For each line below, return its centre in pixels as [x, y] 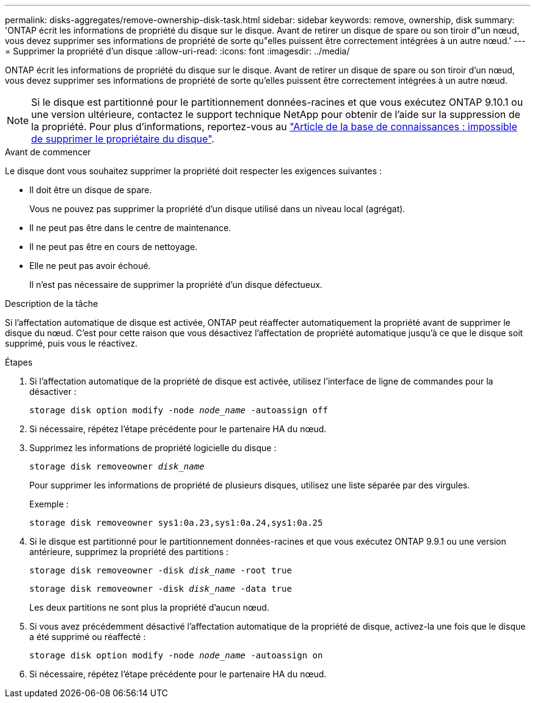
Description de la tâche [52, 304]
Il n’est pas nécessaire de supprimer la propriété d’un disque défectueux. [176, 285]
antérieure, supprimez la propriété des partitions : [129, 552]
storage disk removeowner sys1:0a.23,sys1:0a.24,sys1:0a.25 [176, 523]
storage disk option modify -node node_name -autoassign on [176, 655]
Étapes [19, 362]
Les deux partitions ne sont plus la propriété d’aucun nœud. [149, 607]
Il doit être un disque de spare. [91, 190]
